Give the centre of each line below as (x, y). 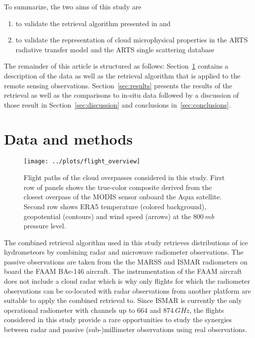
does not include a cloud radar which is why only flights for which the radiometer (127, 281)
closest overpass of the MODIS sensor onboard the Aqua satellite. (123, 197)
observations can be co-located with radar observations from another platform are (127, 290)
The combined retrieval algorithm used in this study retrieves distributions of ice (126, 242)
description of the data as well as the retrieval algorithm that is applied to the (122, 75)
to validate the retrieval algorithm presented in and (93, 23)
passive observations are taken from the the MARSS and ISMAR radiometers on (126, 261)
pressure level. (45, 226)
